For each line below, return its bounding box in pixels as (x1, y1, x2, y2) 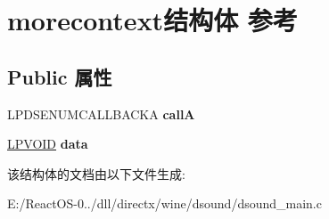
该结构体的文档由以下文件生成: (7, 164, 185, 182)
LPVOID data (7, 134, 88, 153)
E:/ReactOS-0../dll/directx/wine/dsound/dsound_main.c (7, 194, 322, 213)
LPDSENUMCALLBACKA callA (7, 104, 195, 123)
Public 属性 (7, 62, 112, 90)
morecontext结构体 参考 (7, 2, 298, 38)
